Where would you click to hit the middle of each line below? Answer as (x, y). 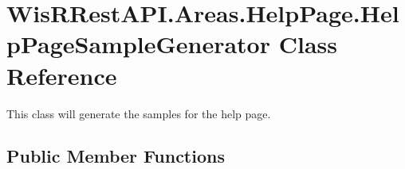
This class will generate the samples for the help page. (139, 113)
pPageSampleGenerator (138, 44)
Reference (62, 75)
